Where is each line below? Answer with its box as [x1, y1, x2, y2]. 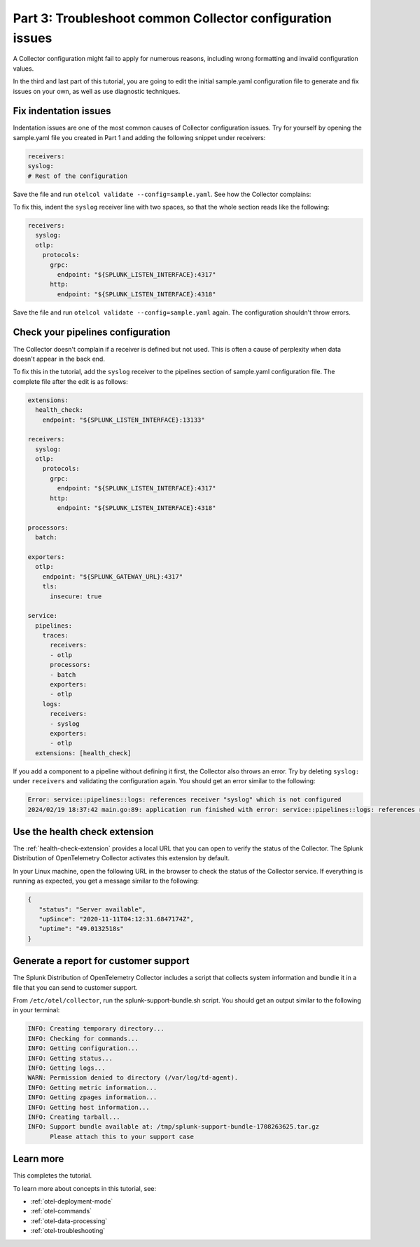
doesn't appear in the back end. [13, 354, 105, 363]
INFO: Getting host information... [27, 1103, 150, 1111]
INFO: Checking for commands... [27, 1034, 139, 1042]
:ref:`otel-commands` [30, 1207, 92, 1215]
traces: [42, 631, 69, 640]
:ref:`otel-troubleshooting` [30, 1227, 106, 1235]
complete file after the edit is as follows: [13, 377, 129, 385]
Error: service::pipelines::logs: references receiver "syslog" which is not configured [27, 796, 342, 804]
